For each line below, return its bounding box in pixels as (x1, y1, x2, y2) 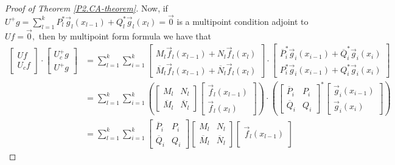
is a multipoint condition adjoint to (177, 15, 309, 27)
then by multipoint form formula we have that (38, 29, 211, 42)
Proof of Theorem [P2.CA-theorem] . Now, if (5, 2, 168, 14)
